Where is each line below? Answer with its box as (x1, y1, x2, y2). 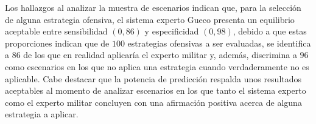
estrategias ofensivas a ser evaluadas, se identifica (127, 36, 311, 49)
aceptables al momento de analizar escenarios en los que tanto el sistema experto (5, 84, 306, 97)
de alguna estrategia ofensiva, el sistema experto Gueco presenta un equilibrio (5, 13, 295, 25)
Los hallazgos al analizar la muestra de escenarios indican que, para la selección (5, 1, 301, 13)
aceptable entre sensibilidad (5, 25, 108, 38)
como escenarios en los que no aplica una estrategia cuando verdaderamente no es (5, 60, 309, 73)
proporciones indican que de (5, 36, 110, 49)
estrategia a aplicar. (5, 108, 79, 120)
